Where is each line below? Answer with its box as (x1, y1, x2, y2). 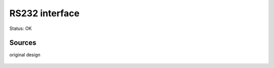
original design (9, 52, 41, 58)
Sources (9, 39, 37, 47)
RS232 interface (9, 8, 80, 19)
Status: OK (9, 25, 32, 31)
